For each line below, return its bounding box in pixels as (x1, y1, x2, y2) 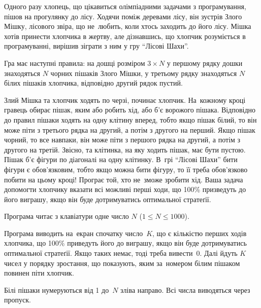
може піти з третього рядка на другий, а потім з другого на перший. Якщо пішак (4, 124, 255, 135)
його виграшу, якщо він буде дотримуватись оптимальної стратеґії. (4, 194, 211, 204)
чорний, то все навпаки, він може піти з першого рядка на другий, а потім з (4, 134, 241, 145)
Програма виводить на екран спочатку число (4, 227, 143, 238)
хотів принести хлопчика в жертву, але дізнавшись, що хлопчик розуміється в (4, 30, 246, 41)
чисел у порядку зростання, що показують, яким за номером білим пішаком (4, 257, 240, 268)
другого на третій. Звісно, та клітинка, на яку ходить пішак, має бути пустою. (4, 144, 246, 155)
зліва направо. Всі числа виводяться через (120, 284, 250, 295)
